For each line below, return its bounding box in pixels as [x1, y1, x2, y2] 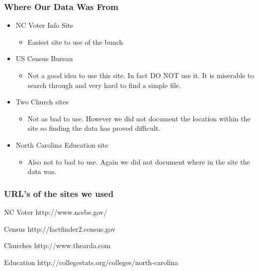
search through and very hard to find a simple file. [27, 80, 181, 90]
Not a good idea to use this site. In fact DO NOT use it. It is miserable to [27, 70, 254, 80]
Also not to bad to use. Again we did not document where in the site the [27, 156, 250, 167]
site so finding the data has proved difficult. [27, 123, 161, 133]
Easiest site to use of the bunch [27, 36, 123, 47]
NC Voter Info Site [15, 20, 74, 30]
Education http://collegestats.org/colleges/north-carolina [4, 257, 178, 267]
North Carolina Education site [15, 139, 108, 150]
